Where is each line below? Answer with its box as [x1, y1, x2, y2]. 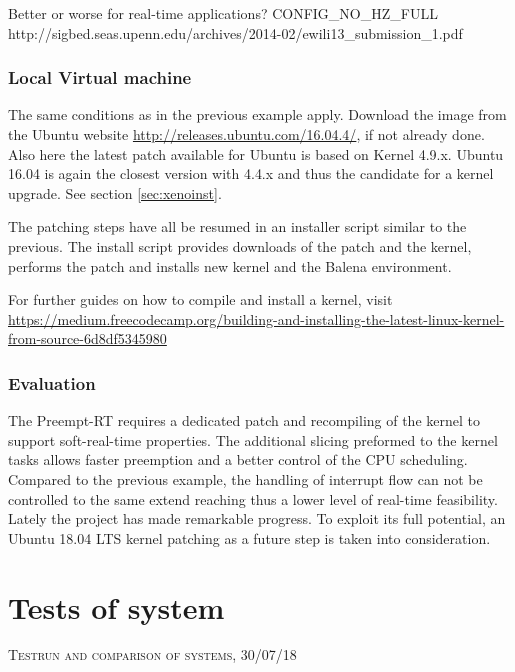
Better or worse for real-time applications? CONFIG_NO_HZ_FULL [8, 3, 438, 23]
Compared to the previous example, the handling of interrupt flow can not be [8, 468, 483, 489]
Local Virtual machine [8, 65, 192, 90]
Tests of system [8, 586, 225, 627]
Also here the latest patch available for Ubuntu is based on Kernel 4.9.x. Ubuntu [8, 143, 504, 164]
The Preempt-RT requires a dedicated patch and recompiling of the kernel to [8, 410, 480, 431]
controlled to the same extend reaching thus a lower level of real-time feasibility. [8, 488, 498, 509]
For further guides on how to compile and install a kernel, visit [8, 289, 393, 310]
